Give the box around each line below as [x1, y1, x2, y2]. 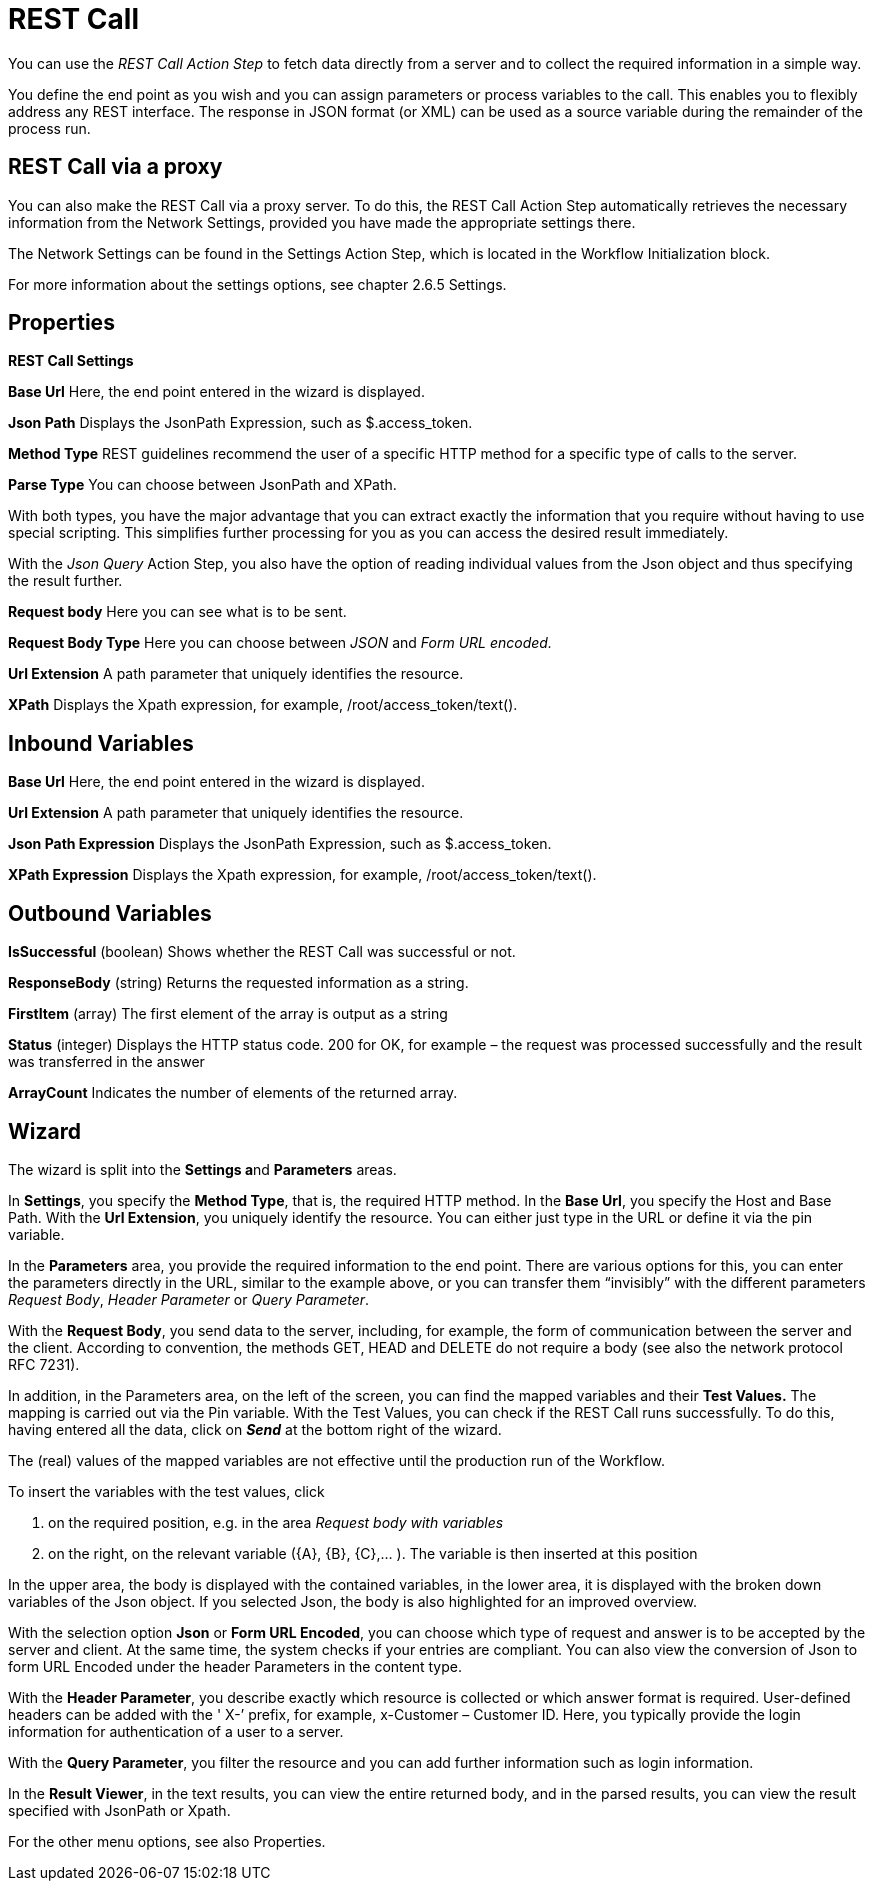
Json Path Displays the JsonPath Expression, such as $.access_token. [8, 414, 473, 432]
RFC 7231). [8, 1355, 80, 1373]
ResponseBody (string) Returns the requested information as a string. [8, 974, 469, 992]
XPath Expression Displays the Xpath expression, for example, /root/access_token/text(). [8, 866, 597, 884]
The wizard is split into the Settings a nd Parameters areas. [8, 1160, 397, 1178]
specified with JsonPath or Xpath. [8, 1801, 231, 1819]
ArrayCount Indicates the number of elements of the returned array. [8, 1084, 458, 1102]
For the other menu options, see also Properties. [8, 1832, 326, 1850]
